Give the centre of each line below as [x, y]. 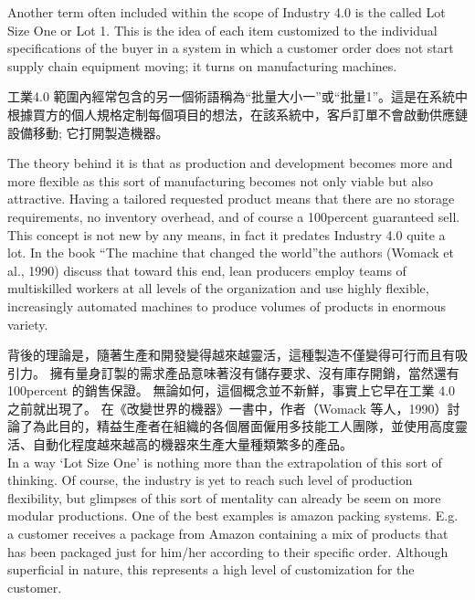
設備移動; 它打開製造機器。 [88, 132]
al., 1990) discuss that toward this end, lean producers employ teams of [207, 270]
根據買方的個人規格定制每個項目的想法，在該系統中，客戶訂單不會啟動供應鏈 [237, 114]
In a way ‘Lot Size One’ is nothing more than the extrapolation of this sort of [225, 462]
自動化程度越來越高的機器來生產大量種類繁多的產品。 [192, 444]
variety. [28, 324]
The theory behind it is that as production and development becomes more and [230, 163]
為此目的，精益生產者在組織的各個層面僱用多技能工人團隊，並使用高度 [243, 426]
